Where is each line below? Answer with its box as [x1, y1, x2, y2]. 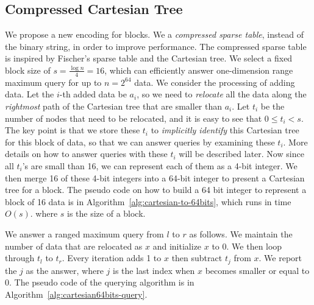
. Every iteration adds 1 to [62, 251, 162, 264]
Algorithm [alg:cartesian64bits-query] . [5, 287, 148, 300]
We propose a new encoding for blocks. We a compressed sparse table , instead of [5, 28, 304, 41]
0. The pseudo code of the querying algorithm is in [5, 276, 194, 289]
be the [260, 100, 285, 112]
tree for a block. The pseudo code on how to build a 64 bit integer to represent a [5, 183, 307, 196]
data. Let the [5, 88, 54, 100]
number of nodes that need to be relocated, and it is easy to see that [5, 111, 262, 124]
